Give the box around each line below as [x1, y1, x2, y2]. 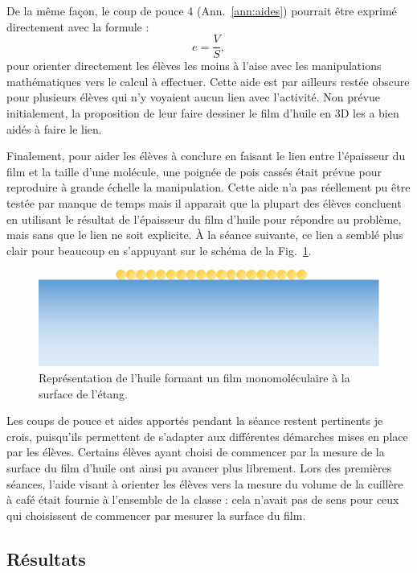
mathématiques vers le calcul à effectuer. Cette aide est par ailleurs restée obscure [6, 72, 410, 89]
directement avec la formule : [6, 18, 149, 35]
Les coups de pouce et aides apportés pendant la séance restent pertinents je [6, 412, 383, 429]
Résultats [6, 546, 86, 571]
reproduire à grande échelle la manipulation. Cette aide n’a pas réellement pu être [6, 179, 411, 196]
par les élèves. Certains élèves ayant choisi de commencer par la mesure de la [6, 443, 385, 460]
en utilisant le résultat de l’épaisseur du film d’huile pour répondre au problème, [6, 210, 402, 227]
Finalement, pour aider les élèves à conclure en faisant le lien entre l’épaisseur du [6, 147, 406, 164]
